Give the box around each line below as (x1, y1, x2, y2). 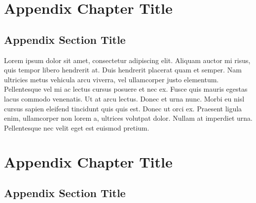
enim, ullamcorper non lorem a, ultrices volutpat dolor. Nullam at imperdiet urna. (4, 113, 253, 123)
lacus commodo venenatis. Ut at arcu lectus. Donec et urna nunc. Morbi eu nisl (4, 93, 245, 103)
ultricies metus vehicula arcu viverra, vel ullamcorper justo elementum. (4, 74, 219, 84)
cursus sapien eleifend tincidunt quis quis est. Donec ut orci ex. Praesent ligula (4, 103, 242, 113)
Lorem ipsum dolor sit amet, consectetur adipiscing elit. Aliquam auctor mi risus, (4, 55, 251, 65)
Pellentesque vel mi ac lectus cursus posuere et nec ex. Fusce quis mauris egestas (4, 84, 248, 94)
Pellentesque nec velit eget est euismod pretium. (4, 122, 149, 133)
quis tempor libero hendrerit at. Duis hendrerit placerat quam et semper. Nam (4, 65, 242, 75)
